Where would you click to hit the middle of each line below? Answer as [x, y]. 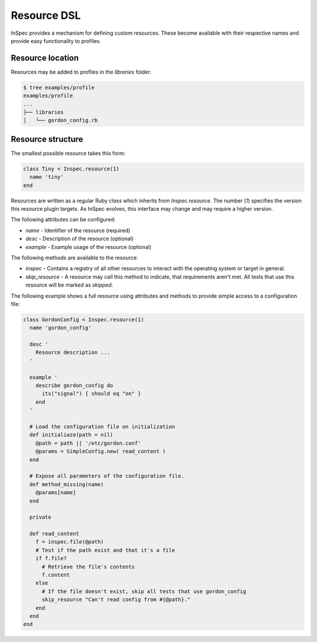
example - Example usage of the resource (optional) [89, 247]
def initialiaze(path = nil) [72, 435]
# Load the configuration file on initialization [102, 427]
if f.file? [51, 558]
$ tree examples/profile [59, 87]
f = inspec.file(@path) [70, 542]
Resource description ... [73, 352]
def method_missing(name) [67, 484]
